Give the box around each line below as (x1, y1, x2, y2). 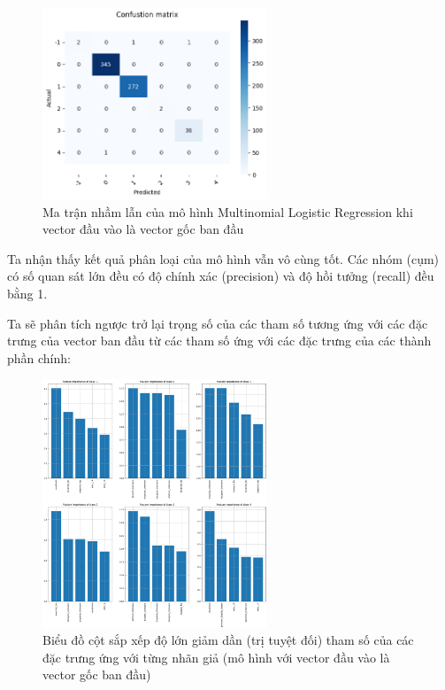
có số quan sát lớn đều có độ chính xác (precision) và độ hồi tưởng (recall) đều (7, 267, 434, 285)
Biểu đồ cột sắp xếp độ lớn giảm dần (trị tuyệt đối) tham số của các (42, 631, 414, 649)
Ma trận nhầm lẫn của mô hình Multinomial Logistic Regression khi (42, 202, 413, 221)
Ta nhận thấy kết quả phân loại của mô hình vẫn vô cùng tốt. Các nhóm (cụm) (7, 249, 440, 267)
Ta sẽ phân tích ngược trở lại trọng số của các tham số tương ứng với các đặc (7, 314, 428, 332)
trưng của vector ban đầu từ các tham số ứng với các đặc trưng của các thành (7, 331, 432, 350)
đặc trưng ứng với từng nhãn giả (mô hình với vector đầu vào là (42, 647, 390, 666)
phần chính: (7, 348, 71, 367)
